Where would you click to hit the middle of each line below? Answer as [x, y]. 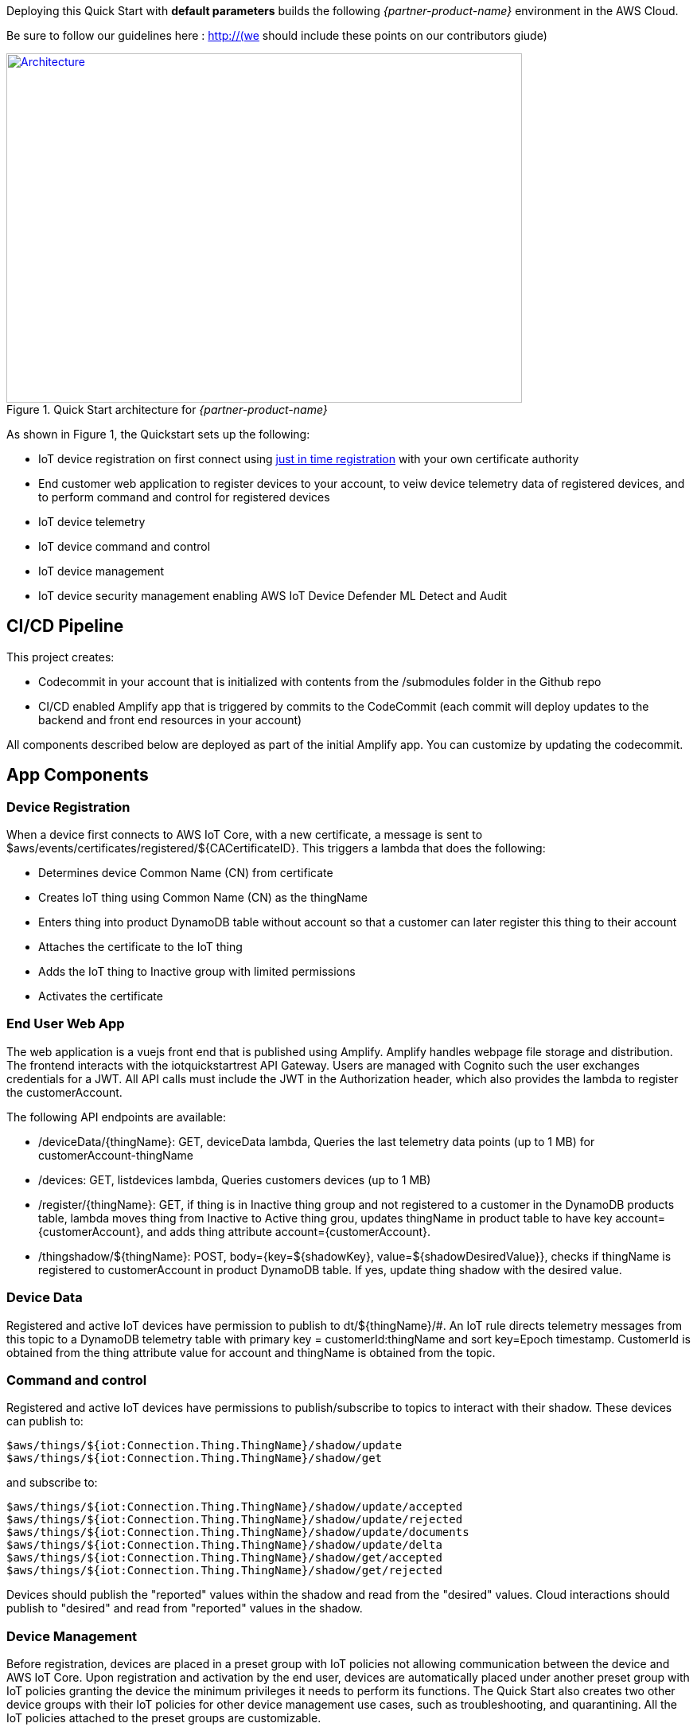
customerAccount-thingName [116, 1155]
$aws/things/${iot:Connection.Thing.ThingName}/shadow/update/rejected [235, 1520]
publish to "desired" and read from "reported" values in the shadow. [185, 1608]
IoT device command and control [125, 546]
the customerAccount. [64, 1092]
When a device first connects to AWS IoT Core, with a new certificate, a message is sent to [245, 835]
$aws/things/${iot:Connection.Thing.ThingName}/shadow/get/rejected [224, 1571]
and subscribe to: [52, 1483]
